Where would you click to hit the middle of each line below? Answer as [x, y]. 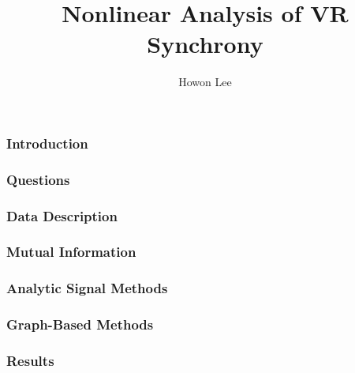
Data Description [62, 215]
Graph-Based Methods [80, 324]
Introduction [47, 143]
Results [30, 360]
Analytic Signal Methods [87, 288]
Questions [38, 179]
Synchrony [205, 44]
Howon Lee [205, 82]
